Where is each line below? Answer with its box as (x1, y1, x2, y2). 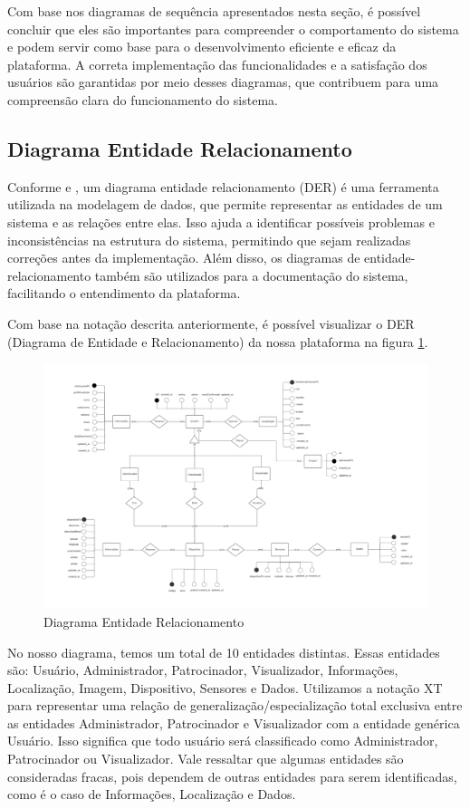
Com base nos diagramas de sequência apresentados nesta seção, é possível (7, 2, 421, 20)
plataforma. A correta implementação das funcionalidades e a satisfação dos (7, 54, 427, 73)
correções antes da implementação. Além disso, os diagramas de (7, 248, 360, 267)
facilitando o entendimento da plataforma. (7, 284, 241, 303)
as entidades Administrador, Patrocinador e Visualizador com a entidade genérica (7, 713, 460, 732)
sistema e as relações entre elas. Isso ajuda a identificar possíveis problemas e (7, 212, 435, 231)
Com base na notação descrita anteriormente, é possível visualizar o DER (7, 313, 415, 332)
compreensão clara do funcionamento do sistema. (7, 90, 278, 109)
